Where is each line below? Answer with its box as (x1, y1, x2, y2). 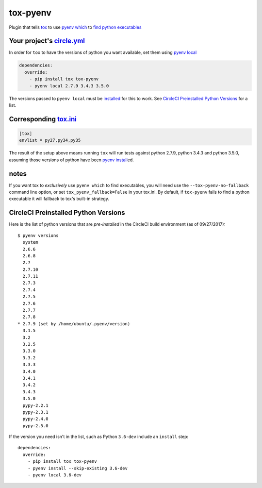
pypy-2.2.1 (22, 403, 49, 408)
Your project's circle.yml (9, 37, 85, 45)
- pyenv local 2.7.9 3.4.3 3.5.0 (29, 83, 109, 88)
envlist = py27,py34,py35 (19, 137, 81, 143)
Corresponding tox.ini (9, 115, 77, 123)
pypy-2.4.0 (22, 416, 49, 422)
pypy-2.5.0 (22, 423, 49, 428)
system (22, 239, 38, 245)
